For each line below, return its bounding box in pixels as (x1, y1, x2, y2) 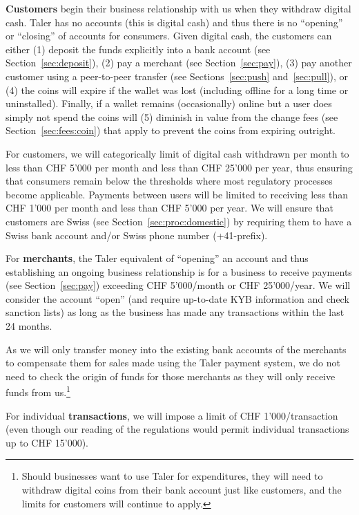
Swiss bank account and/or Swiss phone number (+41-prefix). (6, 227, 268, 242)
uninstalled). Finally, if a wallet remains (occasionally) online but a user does (6, 96, 332, 111)
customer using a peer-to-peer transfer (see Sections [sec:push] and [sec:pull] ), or (6, 68, 348, 83)
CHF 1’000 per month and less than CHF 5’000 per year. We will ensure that (6, 200, 333, 215)
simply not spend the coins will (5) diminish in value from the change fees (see (6, 109, 338, 124)
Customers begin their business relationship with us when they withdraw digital (6, 1, 351, 15)
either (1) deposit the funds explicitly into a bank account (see (6, 41, 271, 56)
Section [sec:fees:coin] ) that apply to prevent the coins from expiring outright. (6, 123, 336, 138)
